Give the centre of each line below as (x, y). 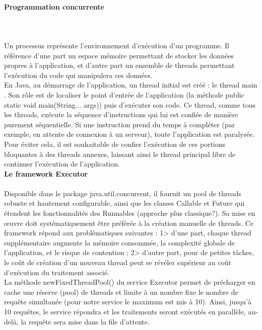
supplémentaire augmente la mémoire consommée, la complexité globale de (119, 242)
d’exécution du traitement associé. (57, 272)
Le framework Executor (46, 173)
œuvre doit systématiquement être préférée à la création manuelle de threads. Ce (129, 223)
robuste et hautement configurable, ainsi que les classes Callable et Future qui (124, 203)
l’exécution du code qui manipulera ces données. (78, 75)
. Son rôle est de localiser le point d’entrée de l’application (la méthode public (124, 94)
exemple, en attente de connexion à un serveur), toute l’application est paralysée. (129, 134)
